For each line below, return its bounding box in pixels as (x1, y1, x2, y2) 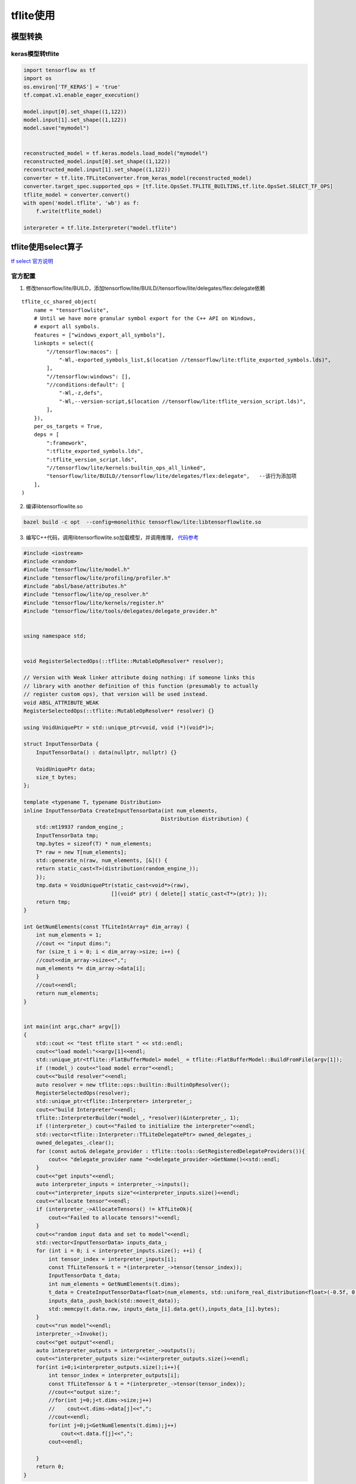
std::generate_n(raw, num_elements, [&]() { (36, 857, 168, 864)
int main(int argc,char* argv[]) (23, 1023, 121, 1030)
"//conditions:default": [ (46, 382, 125, 388)
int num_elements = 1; (36, 932, 102, 938)
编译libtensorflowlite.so (26, 502, 83, 510)
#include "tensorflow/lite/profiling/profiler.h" (23, 575, 171, 581)
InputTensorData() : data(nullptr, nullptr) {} (36, 749, 177, 756)
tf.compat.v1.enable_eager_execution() (23, 91, 139, 98)
